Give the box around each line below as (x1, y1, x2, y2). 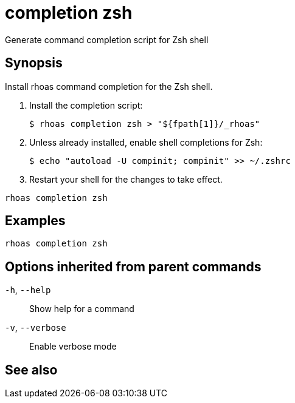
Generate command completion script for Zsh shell (5, 34, 209, 45)
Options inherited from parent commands (5, 259, 262, 274)
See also (5, 362, 58, 378)
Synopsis (5, 55, 63, 71)
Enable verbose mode (29, 341, 117, 352)
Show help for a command (29, 303, 134, 314)
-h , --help (5, 285, 51, 296)
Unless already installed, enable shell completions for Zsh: (29, 137, 263, 147)
